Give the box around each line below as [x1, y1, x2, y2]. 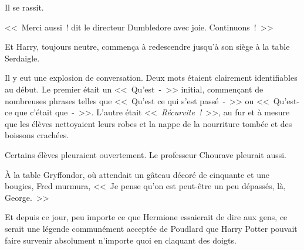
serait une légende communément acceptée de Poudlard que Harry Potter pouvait [5, 222, 298, 234]
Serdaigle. [5, 52, 40, 64]
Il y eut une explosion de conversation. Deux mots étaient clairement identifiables [5, 71, 298, 84]
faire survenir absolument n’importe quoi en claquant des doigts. [5, 234, 237, 246]
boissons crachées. [5, 129, 69, 141]
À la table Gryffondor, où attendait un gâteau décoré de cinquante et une [5, 168, 269, 180]
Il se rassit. [5, 1, 44, 13]
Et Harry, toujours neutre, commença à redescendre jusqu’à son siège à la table [5, 40, 290, 53]
